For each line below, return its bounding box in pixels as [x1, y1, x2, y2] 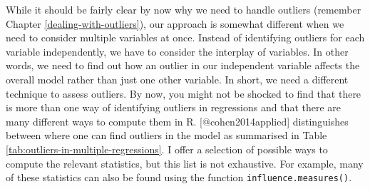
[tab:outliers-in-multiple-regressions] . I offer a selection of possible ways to [6, 141, 328, 156]
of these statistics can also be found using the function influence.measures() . [6, 170, 352, 185]
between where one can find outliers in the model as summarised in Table [6, 128, 327, 143]
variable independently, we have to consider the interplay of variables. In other [6, 44, 349, 58]
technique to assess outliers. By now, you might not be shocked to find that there [6, 86, 361, 101]
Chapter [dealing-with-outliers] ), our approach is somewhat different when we [6, 16, 344, 31]
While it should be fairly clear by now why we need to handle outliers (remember [6, 2, 361, 16]
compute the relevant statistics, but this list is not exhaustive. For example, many [6, 155, 364, 170]
